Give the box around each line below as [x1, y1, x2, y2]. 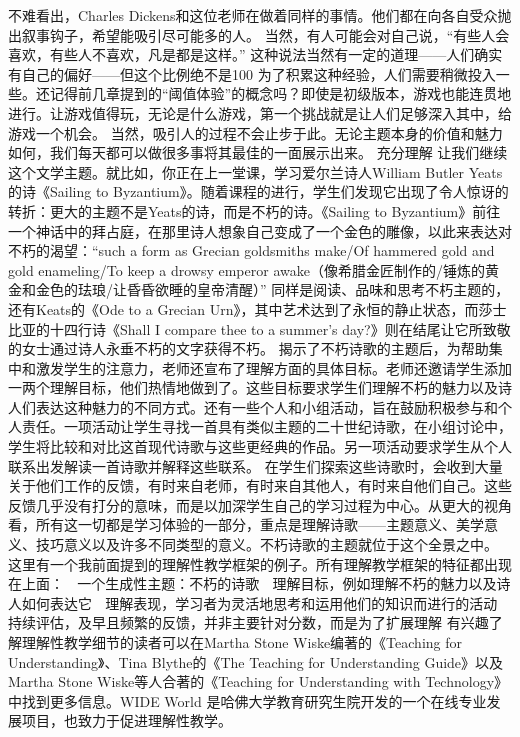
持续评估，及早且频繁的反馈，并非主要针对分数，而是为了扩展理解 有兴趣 [8, 612, 489, 633]
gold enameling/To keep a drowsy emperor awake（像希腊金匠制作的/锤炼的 [8, 259, 485, 280]
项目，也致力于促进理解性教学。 [21, 710, 232, 731]
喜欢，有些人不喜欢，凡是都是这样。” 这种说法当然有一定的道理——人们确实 [8, 44, 503, 65]
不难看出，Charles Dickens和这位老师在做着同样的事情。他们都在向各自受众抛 [8, 5, 512, 25]
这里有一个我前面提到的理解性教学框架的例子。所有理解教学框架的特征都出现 [8, 553, 512, 574]
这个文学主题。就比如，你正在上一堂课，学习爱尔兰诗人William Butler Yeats [8, 161, 503, 182]
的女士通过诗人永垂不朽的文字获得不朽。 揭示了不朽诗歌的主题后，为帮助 [8, 338, 489, 359]
